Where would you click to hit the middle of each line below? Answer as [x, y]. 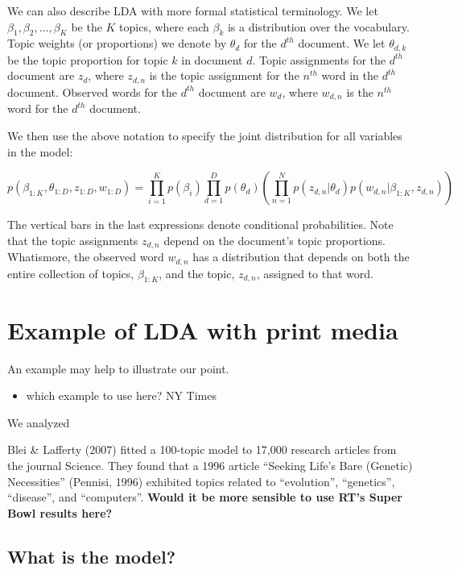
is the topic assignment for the [224, 75]
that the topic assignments [73, 240]
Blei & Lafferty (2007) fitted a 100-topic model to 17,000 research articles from [202, 449]
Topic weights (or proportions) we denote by [117, 43]
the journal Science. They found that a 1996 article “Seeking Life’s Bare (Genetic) [210, 465]
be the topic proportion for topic [88, 59]
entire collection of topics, [71, 273]
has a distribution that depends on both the [301, 257]
